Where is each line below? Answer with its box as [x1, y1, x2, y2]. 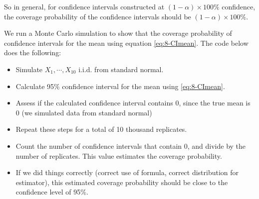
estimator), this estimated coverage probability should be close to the [15, 177, 228, 187]
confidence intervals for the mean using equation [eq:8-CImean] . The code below [4, 37, 249, 48]
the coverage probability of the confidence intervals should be [4, 11, 191, 21]
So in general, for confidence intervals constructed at [4, 1, 165, 11]
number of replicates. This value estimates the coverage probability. [15, 150, 222, 161]
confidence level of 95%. [15, 187, 88, 197]
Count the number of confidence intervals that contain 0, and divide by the [15, 140, 246, 151]
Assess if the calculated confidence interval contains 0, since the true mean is [15, 98, 251, 108]
